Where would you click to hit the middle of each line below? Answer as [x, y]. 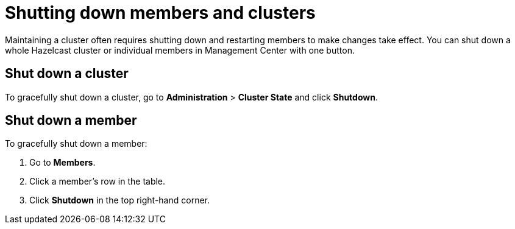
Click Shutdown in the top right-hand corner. [119, 200]
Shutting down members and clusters [160, 13]
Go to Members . [62, 163]
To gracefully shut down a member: [76, 144]
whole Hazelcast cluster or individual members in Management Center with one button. [180, 50]
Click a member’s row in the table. [98, 181]
